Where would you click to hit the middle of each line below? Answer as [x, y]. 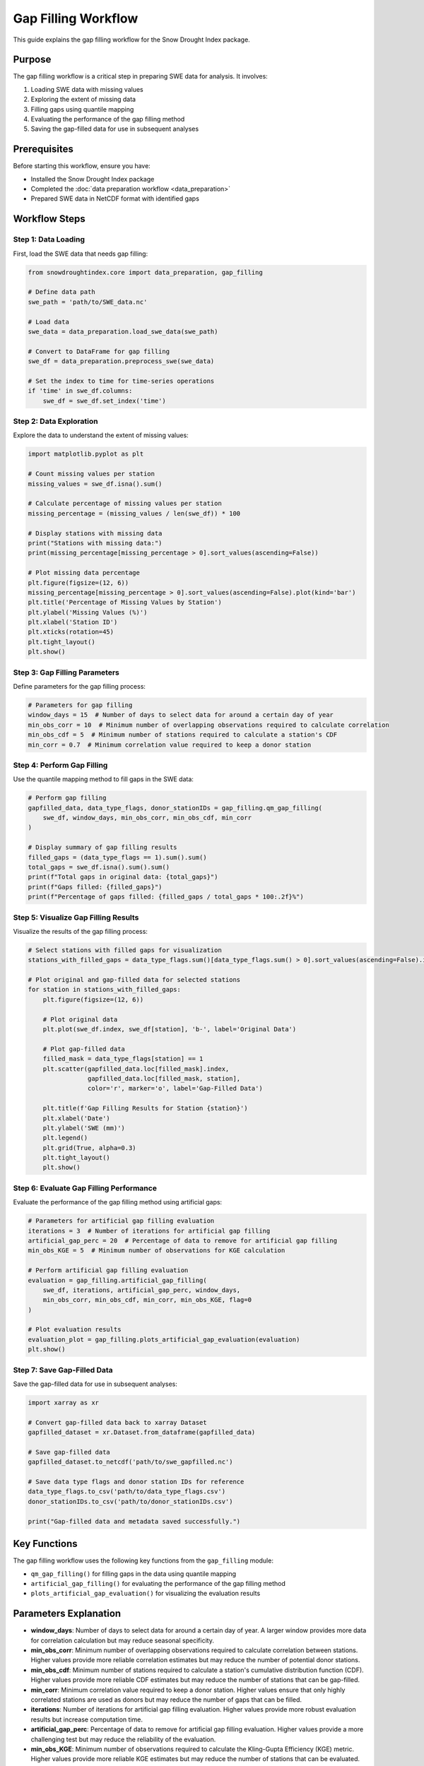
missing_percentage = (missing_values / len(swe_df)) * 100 [134, 513]
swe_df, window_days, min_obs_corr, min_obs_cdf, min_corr [147, 818]
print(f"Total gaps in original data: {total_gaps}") [123, 877]
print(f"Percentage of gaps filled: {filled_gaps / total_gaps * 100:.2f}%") [166, 897]
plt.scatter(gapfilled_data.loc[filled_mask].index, [136, 1069]
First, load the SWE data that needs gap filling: [81, 254]
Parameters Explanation [67, 1614]
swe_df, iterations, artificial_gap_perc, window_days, [142, 1290]
